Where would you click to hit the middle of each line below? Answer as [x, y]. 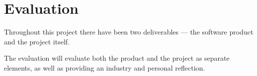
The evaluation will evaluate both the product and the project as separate [117, 58]
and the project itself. [37, 41]
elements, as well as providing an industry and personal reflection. [105, 67]
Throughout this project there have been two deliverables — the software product [129, 32]
